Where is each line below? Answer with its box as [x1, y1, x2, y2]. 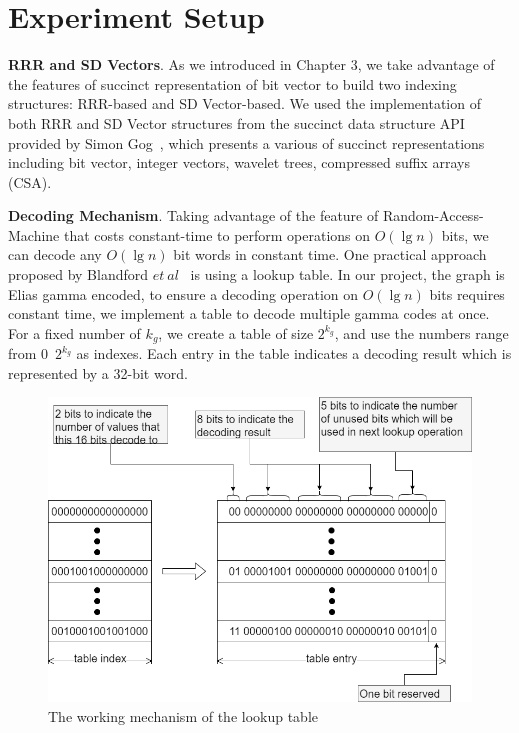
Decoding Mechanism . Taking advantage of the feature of [8, 205, 379, 226]
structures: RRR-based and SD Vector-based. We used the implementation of [8, 93, 481, 114]
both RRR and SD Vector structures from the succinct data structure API [8, 112, 465, 133]
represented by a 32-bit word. [8, 362, 188, 383]
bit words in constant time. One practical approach [173, 244, 487, 265]
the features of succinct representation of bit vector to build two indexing [8, 73, 457, 94]
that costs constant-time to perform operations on [63, 224, 371, 245]
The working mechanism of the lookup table [48, 706, 319, 727]
